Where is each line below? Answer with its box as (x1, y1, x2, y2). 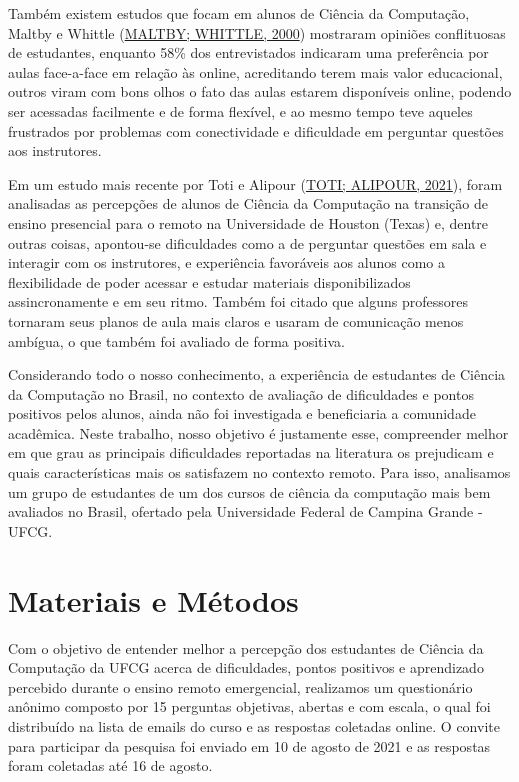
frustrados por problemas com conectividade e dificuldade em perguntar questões (8, 120, 504, 141)
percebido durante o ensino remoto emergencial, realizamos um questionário (8, 676, 473, 697)
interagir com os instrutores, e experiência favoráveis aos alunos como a (8, 252, 445, 273)
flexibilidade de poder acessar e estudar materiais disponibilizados (8, 271, 411, 292)
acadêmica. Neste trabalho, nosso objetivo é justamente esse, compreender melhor (8, 422, 509, 443)
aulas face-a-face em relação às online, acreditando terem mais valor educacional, (8, 61, 503, 82)
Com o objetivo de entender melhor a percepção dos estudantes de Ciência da (8, 637, 484, 658)
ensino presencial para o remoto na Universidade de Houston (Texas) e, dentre (8, 212, 489, 233)
